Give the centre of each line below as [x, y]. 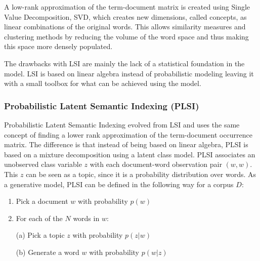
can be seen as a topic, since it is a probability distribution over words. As [141, 174]
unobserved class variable [43, 164]
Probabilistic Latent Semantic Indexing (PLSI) [102, 105]
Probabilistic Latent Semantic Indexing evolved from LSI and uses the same [122, 124]
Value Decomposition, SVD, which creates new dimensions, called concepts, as [125, 16]
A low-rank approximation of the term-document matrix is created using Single [127, 7]
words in [86, 218]
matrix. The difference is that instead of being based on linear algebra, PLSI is [126, 144]
